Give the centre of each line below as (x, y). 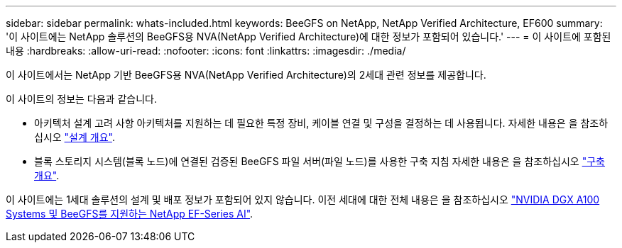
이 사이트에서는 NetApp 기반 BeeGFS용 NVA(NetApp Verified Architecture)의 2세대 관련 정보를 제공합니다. (246, 75)
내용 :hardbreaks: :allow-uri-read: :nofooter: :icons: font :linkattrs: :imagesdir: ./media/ (206, 51)
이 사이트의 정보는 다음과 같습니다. (81, 99)
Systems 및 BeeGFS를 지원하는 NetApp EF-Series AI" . (130, 214)
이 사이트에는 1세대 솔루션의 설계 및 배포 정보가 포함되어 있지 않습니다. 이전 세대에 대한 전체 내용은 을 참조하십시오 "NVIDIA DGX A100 (303, 199)
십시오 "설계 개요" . (75, 137)
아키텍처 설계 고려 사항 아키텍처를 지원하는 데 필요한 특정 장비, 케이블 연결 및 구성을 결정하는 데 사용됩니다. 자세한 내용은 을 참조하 (321, 123)
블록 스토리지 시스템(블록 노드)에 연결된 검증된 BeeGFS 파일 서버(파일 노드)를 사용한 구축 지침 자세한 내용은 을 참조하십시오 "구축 (320, 161)
